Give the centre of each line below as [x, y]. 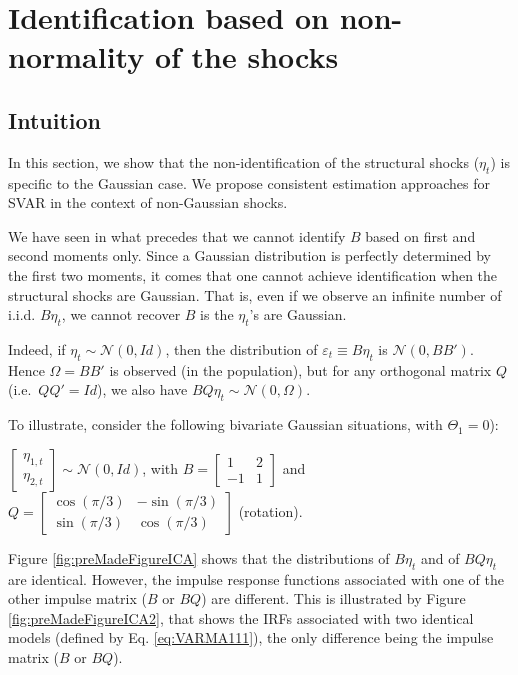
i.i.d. [22, 314]
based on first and [420, 235]
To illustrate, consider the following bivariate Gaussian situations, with [225, 424]
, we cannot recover [121, 314]
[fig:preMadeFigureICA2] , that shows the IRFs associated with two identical [241, 617]
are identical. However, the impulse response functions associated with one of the [256, 578]
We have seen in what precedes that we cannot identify [177, 235]
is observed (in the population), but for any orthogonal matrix [300, 369]
